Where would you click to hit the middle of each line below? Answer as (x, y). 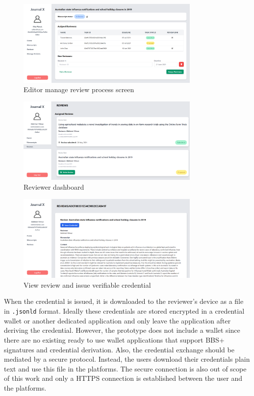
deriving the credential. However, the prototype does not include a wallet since (122, 330)
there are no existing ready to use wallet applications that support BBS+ (114, 339)
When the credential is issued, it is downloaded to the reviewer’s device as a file (124, 301)
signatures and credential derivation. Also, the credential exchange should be (119, 349)
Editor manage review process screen (79, 89)
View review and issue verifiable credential (87, 285)
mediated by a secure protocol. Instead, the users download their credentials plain (127, 359)
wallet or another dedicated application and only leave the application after (117, 320)
